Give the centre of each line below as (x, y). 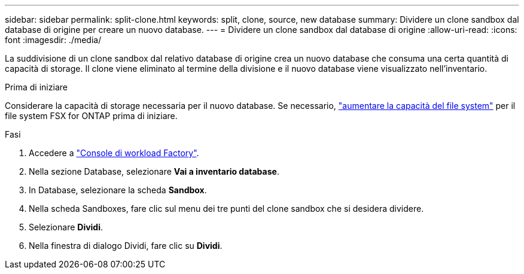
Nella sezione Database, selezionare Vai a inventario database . (154, 171)
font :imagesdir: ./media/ (53, 40)
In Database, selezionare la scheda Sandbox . (118, 190)
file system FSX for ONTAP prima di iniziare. (91, 116)
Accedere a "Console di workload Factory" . (114, 153)
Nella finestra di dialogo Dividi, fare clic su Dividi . (126, 246)
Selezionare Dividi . (66, 227)
